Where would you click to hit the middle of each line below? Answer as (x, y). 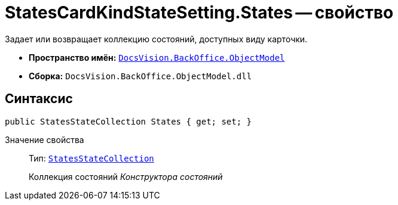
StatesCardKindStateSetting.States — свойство (199, 13)
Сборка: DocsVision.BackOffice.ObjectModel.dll (140, 76)
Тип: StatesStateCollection (91, 158)
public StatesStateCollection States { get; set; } (128, 121)
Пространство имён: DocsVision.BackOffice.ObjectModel (157, 57)
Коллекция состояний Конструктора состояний (126, 176)
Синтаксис (39, 99)
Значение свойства (45, 139)
